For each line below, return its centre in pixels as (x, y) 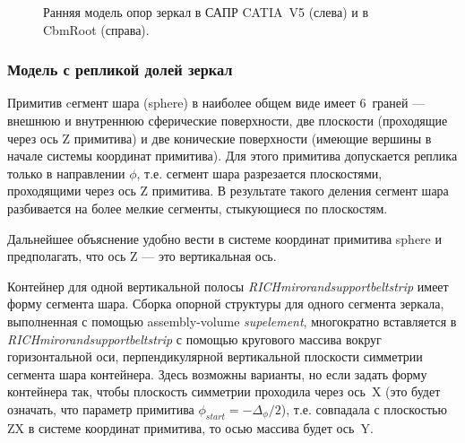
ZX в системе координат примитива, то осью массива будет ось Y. (190, 427)
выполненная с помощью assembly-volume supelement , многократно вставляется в (232, 321)
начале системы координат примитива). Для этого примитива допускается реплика (232, 156)
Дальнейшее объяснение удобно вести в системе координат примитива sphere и (224, 238)
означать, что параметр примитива (101, 408)
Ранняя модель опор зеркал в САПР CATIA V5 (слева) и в (206, 12)
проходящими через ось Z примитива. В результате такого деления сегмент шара (228, 191)
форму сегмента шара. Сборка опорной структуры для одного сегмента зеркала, (226, 304)
